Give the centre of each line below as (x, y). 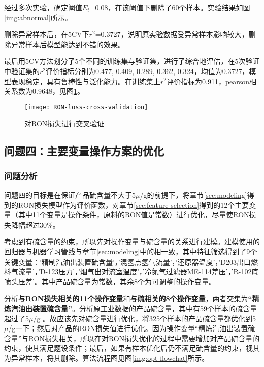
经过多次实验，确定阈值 (43, 7)
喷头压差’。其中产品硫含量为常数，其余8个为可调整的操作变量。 (110, 281)
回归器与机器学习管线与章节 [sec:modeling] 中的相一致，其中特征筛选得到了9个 (131, 251)
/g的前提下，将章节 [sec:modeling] (193, 195)
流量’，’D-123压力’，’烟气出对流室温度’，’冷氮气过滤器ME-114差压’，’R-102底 (138, 271)
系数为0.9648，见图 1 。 (47, 91)
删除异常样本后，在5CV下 (47, 34)
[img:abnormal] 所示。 (38, 17)
